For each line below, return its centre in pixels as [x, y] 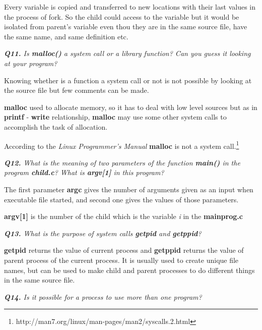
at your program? [31, 63]
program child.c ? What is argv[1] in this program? [84, 172]
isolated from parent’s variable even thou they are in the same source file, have [126, 26]
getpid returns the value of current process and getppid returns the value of [124, 250]
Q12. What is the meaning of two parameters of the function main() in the [122, 162]
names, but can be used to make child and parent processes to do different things [129, 270]
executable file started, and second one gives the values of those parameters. [121, 199]
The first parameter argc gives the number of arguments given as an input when [129, 189]
